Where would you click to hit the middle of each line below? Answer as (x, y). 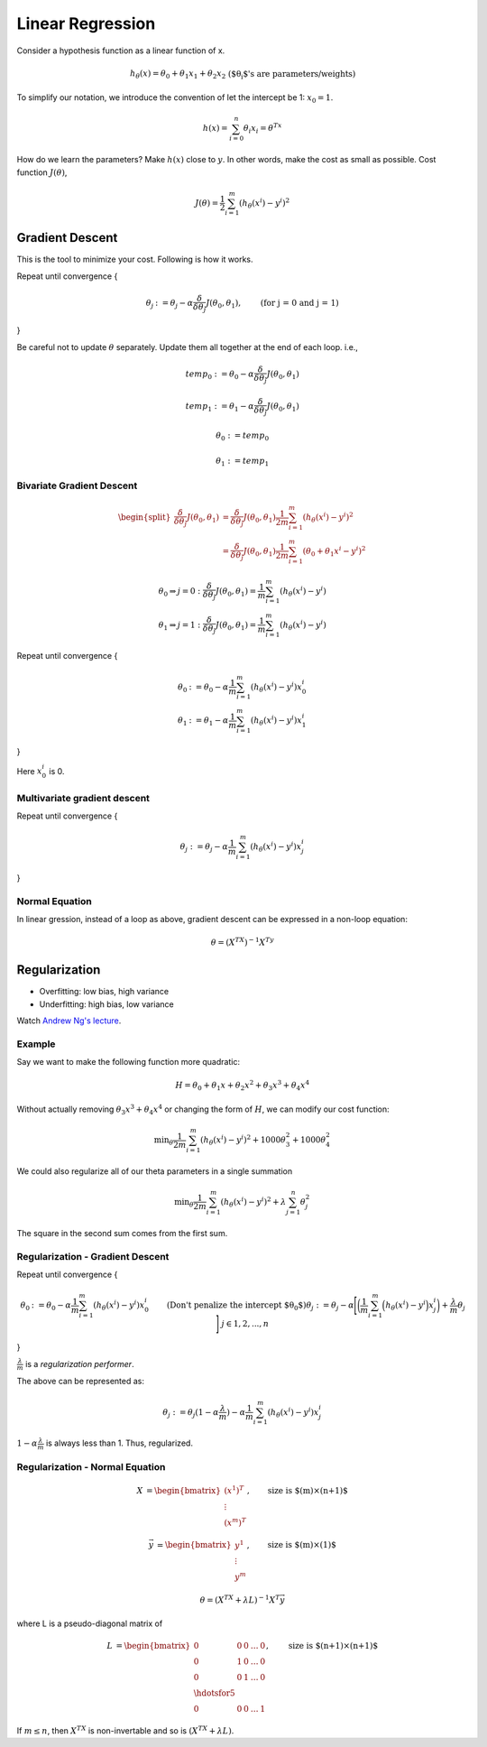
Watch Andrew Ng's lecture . (69, 1021)
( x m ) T (235, 1522)
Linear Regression (86, 23)
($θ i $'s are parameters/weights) (292, 75)
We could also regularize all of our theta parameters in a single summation (155, 1171)
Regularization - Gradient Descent (93, 1256)
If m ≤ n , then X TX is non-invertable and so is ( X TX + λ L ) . (125, 1730)
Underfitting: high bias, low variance (107, 1004)
